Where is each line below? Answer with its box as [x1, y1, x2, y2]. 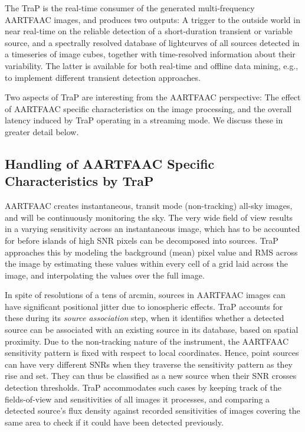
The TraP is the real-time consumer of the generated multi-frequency [5, 2, 255, 14]
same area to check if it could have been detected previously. [5, 415, 224, 428]
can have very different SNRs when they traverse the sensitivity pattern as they [5, 358, 293, 370]
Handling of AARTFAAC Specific [5, 154, 215, 172]
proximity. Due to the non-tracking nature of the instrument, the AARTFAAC [5, 335, 289, 347]
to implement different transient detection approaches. [5, 71, 201, 83]
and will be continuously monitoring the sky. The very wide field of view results [5, 211, 293, 223]
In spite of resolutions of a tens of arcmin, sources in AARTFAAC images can [5, 289, 286, 301]
